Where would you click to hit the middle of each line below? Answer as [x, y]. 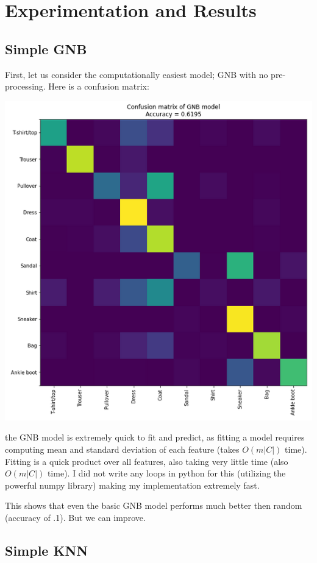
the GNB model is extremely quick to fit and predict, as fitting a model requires [155, 437]
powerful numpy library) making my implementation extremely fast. [132, 485]
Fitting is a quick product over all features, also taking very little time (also [147, 461]
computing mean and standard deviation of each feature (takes [122, 449]
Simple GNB [46, 48]
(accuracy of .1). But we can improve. [75, 517]
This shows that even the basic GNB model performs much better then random [154, 505]
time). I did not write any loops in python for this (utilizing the [166, 473]
